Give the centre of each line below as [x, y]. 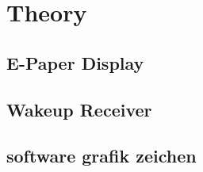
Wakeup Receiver [79, 109]
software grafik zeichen [101, 156]
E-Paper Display [75, 62]
